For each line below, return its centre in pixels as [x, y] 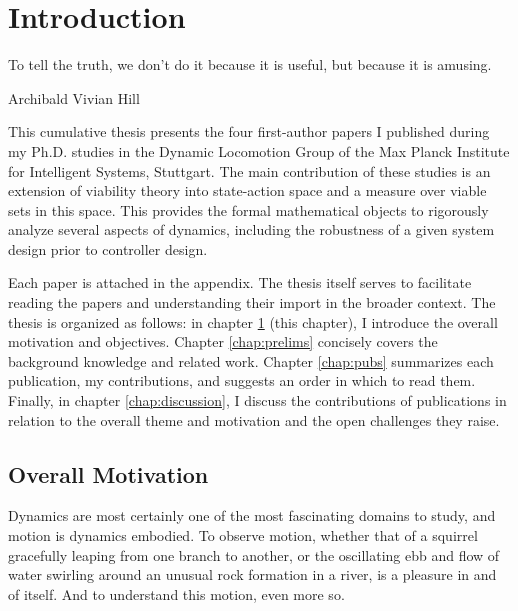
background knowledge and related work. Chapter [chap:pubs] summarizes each [251, 360]
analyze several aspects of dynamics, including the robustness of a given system [251, 229]
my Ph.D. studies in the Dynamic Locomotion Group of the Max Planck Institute [259, 150]
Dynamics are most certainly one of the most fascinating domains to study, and [252, 515]
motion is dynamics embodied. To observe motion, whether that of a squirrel [243, 535]
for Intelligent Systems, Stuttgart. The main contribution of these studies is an [249, 170]
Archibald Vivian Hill [74, 97]
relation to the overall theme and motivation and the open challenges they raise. [254, 419]
